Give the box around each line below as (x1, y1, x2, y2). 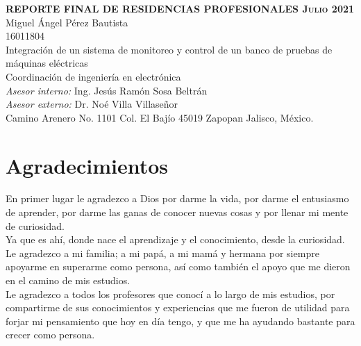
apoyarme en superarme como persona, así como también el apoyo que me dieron (6, 259, 351, 274)
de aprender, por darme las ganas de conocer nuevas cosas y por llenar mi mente (6, 205, 349, 220)
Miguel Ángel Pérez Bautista (6, 15, 128, 29)
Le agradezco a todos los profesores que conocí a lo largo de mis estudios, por (6, 286, 335, 301)
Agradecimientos (6, 151, 169, 179)
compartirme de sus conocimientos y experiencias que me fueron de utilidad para (6, 300, 350, 315)
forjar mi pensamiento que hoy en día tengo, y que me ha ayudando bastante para (6, 313, 355, 328)
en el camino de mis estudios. (6, 273, 131, 288)
